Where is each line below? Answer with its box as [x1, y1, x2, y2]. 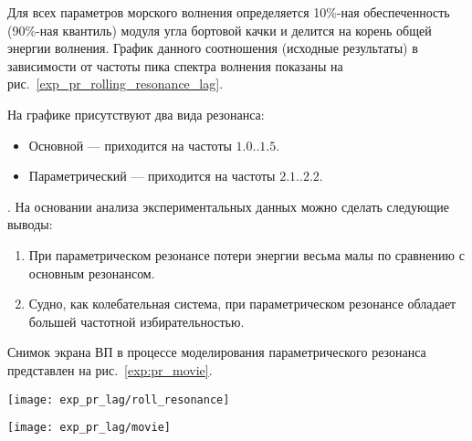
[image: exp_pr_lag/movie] [7, 421, 171, 435]
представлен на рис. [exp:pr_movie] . [7, 360, 213, 379]
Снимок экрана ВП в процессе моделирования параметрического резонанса [7, 342, 426, 362]
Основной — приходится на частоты [28, 135, 232, 154]
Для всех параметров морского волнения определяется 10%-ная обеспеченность [7, 3, 450, 21]
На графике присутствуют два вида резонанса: [7, 104, 265, 123]
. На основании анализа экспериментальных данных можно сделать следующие [7, 196, 449, 215]
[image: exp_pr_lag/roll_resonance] [7, 393, 230, 406]
